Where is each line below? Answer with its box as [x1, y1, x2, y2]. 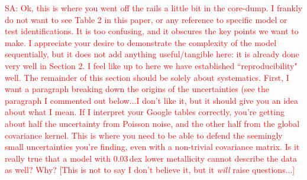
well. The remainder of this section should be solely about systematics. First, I [5, 71, 289, 83]
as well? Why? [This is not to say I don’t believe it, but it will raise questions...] [5, 163, 295, 176]
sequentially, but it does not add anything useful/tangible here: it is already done [5, 48, 299, 60]
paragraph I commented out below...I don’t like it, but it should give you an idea [5, 94, 299, 106]
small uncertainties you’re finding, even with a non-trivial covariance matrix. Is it [5, 140, 300, 153]
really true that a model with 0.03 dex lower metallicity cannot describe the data [5, 152, 298, 164]
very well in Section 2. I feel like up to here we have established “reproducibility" [5, 59, 298, 71]
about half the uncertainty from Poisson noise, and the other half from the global [5, 117, 300, 129]
